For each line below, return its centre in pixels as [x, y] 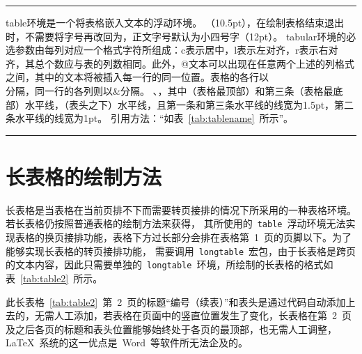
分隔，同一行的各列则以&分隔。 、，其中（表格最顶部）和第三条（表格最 [170, 90]
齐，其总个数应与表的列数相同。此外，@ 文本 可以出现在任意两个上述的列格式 [180, 63]
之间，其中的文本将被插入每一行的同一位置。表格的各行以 [137, 77]
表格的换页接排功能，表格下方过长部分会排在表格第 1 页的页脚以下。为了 [183, 237]
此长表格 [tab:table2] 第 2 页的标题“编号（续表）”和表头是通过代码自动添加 [176, 301]
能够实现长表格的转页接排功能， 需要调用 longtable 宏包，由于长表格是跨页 [181, 251]
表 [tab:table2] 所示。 [54, 278]
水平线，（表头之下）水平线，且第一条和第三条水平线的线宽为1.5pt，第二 [189, 104]
